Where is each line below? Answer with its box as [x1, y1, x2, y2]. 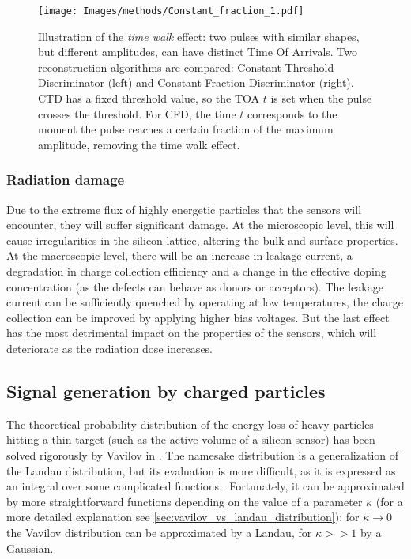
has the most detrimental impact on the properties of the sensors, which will [6, 325, 377, 341]
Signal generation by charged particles [6, 378, 326, 403]
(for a [375, 493, 403, 509]
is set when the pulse [270, 90, 372, 107]
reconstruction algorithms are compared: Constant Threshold [38, 58, 334, 75]
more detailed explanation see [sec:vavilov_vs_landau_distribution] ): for [6, 508, 360, 525]
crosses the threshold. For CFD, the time [38, 105, 236, 122]
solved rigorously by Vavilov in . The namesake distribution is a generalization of [6, 446, 399, 463]
